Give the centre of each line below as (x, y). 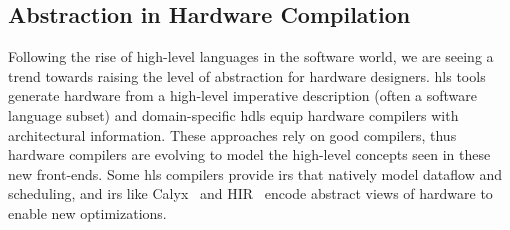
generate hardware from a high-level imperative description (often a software (243, 95)
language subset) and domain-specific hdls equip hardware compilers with (233, 114)
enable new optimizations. (87, 212)
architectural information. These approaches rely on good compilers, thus (232, 134)
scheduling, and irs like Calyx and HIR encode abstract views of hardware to (250, 193)
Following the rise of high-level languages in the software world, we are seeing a (251, 56)
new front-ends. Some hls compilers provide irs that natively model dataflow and (255, 173)
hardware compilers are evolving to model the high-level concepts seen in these (249, 154)
